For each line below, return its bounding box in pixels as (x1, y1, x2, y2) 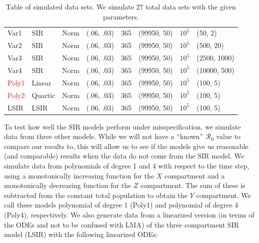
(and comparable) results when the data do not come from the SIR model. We (4, 150, 244, 161)
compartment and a (164, 170, 225, 180)
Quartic (31, 89, 55, 100)
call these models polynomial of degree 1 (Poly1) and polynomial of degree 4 (4, 199, 238, 210)
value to (216, 131, 241, 141)
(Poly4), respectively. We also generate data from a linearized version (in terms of (4, 209, 254, 219)
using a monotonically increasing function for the (4, 170, 154, 180)
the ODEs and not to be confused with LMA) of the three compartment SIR (4, 219, 239, 229)
